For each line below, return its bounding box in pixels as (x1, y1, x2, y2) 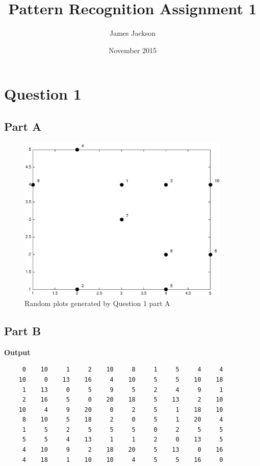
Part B (4, 322, 41, 338)
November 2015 (108, 44, 157, 55)
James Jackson (110, 28, 155, 38)
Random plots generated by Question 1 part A (24, 297, 170, 308)
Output (4, 346, 31, 357)
